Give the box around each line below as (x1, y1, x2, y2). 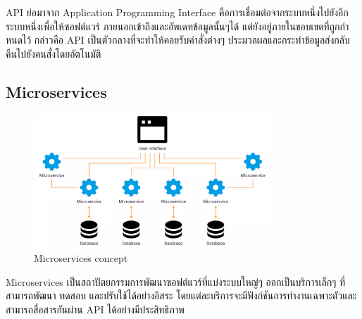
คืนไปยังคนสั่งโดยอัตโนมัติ (6, 46, 101, 61)
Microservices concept (34, 251, 128, 265)
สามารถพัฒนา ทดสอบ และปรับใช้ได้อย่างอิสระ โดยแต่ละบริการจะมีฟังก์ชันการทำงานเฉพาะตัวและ (6, 288, 357, 303)
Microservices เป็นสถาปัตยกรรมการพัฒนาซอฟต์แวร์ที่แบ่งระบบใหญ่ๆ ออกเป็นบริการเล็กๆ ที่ (6, 274, 346, 289)
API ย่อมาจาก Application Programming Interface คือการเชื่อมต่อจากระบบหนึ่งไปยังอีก (6, 5, 349, 19)
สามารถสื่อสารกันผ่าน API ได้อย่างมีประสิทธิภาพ (6, 302, 185, 317)
